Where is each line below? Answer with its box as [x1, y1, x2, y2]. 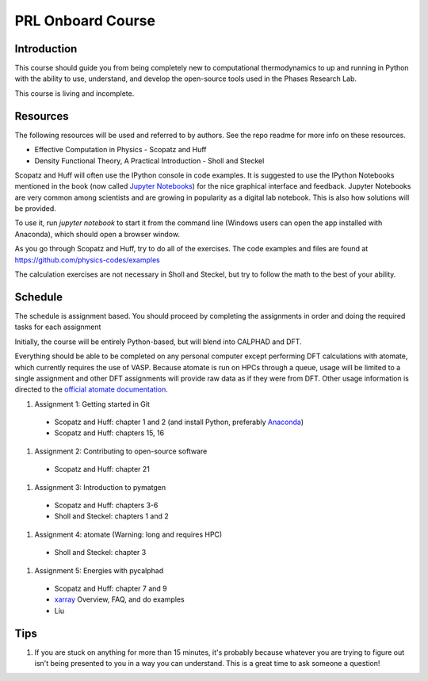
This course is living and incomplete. [14, 88, 135, 98]
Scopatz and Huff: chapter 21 [54, 465, 151, 474]
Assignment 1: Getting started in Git [34, 399, 151, 408]
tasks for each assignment [14, 322, 101, 332]
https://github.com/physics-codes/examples [14, 254, 160, 265]
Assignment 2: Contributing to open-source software [34, 446, 208, 456]
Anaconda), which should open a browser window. [14, 229, 180, 239]
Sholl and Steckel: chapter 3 [54, 548, 147, 557]
